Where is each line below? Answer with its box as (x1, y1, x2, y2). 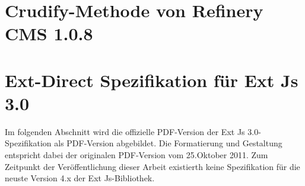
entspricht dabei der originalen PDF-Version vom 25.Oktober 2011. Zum (5, 149, 268, 161)
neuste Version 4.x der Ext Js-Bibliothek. (5, 172, 155, 184)
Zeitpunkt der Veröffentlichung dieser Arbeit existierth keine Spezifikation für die (5, 160, 300, 172)
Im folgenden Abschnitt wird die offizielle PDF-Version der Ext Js (5, 125, 245, 137)
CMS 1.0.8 (5, 21, 93, 46)
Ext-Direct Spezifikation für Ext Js (5, 68, 298, 92)
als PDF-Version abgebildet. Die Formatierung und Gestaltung (54, 137, 282, 149)
